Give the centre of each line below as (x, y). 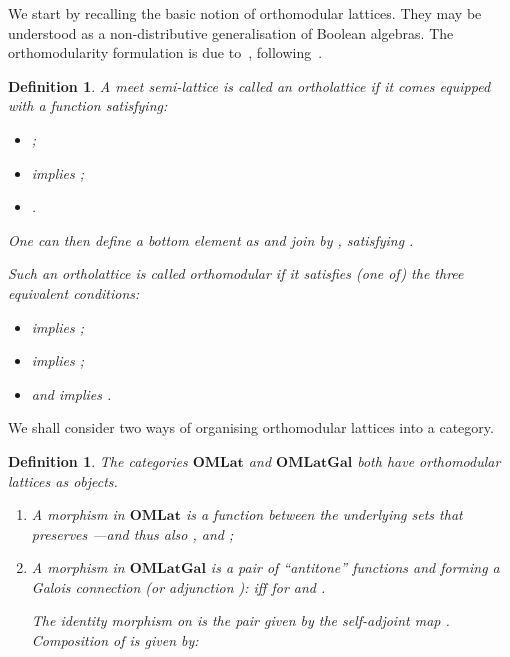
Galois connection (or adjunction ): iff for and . (178, 586)
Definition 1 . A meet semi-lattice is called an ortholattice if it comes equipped (249, 85)
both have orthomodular (429, 460)
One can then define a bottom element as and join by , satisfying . (211, 239)
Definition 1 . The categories (98, 460)
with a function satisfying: (88, 105)
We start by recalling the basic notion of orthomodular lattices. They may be (245, 13)
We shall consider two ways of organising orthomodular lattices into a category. (251, 427)
